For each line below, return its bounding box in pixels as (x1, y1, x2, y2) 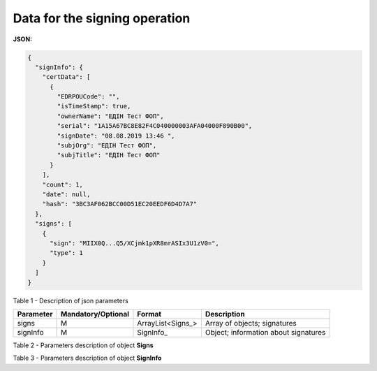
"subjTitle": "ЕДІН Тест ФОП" (57, 151, 161, 159)
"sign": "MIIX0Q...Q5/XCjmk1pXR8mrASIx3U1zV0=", (50, 239, 219, 247)
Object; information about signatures (205, 327, 326, 337)
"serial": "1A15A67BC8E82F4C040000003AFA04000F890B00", (57, 122, 253, 130)
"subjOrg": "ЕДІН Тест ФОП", (57, 142, 157, 150)
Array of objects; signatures (205, 318, 297, 328)
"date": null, (42, 191, 91, 198)
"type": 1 (50, 249, 84, 257)
